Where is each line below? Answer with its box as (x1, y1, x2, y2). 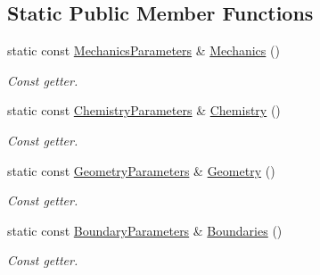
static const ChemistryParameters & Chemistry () (7, 101, 281, 120)
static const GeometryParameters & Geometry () (7, 161, 275, 179)
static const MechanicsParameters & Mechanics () (7, 41, 280, 60)
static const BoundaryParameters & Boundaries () (7, 221, 283, 239)
